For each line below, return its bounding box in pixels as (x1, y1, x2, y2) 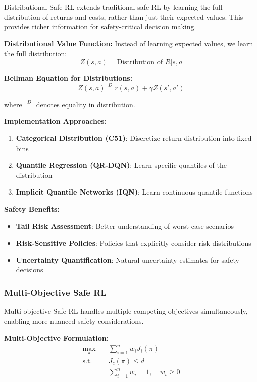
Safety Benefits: (4, 203, 60, 214)
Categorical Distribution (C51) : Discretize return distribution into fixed (16, 132, 252, 143)
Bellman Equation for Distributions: (4, 72, 133, 83)
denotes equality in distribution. (36, 99, 135, 109)
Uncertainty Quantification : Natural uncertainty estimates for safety (16, 254, 239, 265)
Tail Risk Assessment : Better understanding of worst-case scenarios (16, 220, 234, 231)
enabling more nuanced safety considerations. (4, 315, 144, 326)
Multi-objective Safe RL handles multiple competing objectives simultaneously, (4, 306, 248, 316)
